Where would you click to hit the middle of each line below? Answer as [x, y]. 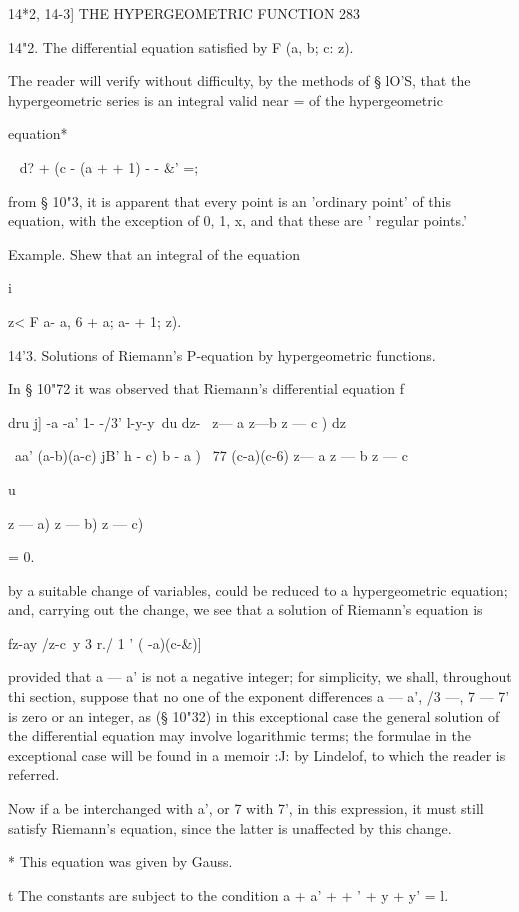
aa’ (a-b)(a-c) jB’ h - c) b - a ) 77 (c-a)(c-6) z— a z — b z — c [211, 455]
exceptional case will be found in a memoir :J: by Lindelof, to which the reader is [257, 754]
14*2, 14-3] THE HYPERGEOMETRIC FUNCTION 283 [184, 13]
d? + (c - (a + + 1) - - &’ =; [109, 166]
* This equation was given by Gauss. [120, 861]
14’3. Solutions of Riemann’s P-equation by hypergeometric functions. [222, 354]
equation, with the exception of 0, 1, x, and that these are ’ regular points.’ [237, 220]
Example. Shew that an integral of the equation [154, 253]
